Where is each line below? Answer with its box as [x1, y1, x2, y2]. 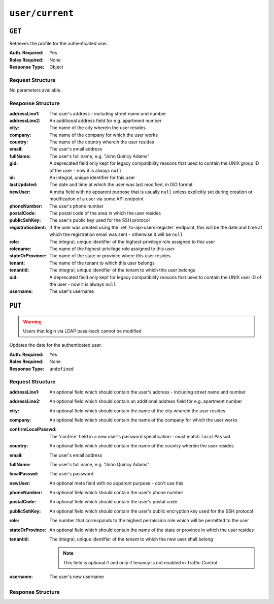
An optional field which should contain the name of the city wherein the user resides [49, 407, 226, 414]
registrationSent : [9, 224, 47, 230]
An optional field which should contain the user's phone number [49, 490, 184, 496]
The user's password [49, 471, 94, 477]
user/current [9, 8, 74, 19]
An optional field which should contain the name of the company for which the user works [49, 417, 238, 423]
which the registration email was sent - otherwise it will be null [49, 231, 183, 237]
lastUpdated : [9, 182, 38, 188]
